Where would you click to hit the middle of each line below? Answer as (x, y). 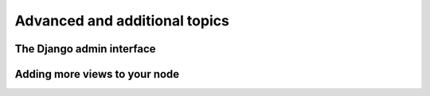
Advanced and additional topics (122, 21)
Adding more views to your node (97, 74)
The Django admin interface (85, 49)
